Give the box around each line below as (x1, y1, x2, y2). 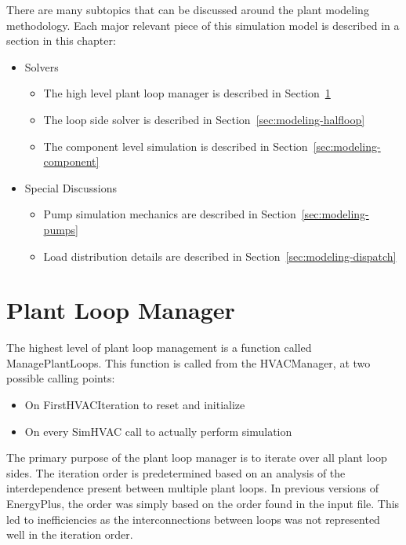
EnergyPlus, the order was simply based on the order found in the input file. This (6, 496, 400, 511)
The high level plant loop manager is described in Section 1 (43, 85, 331, 101)
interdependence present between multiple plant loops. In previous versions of (6, 480, 379, 496)
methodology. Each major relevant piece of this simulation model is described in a (6, 16, 400, 33)
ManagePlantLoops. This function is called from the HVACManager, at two (6, 354, 371, 371)
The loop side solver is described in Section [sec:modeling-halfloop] (43, 111, 365, 127)
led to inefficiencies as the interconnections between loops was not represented (6, 510, 380, 527)
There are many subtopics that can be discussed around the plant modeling (6, 2, 369, 17)
